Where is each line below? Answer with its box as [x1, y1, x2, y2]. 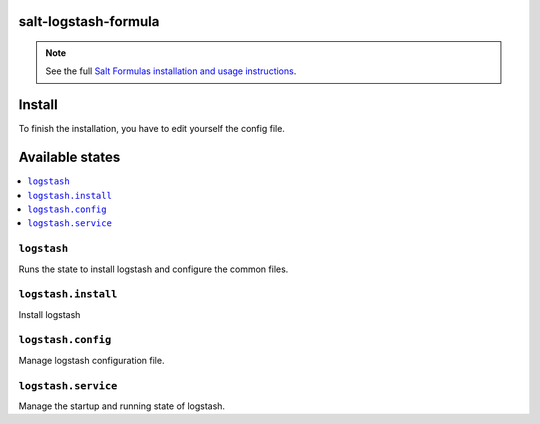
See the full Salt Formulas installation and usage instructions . [45, 65, 297, 77]
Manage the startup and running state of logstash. [18, 400, 225, 412]
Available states [18, 149, 121, 166]
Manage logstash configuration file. [18, 354, 165, 366]
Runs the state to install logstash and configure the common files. [18, 263, 289, 275]
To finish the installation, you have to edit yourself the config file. [18, 123, 285, 135]
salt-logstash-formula [18, 13, 160, 30]
